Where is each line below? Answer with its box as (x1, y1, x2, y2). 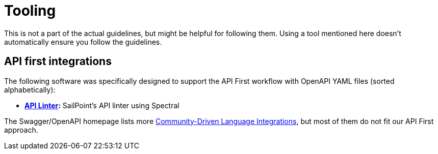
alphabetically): (4, 85, 56, 94)
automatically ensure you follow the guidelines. (4, 37, 162, 46)
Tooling (4, 2, 56, 19)
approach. (4, 125, 38, 134)
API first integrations (4, 55, 112, 68)
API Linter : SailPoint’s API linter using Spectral (24, 101, 179, 110)
